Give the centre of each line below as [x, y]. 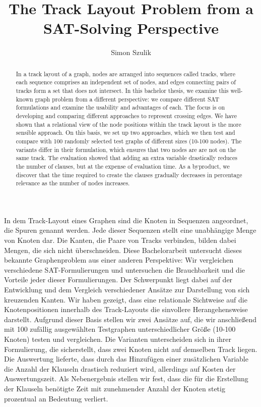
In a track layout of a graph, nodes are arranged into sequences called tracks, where [125, 73]
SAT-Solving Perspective [131, 28]
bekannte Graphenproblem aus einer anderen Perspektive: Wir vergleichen [119, 260]
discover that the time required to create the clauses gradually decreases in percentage [129, 174]
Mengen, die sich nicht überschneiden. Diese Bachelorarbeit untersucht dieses [123, 250]
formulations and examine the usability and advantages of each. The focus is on [120, 107]
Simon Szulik [131, 52]
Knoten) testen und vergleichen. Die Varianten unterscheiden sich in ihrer [118, 339]
